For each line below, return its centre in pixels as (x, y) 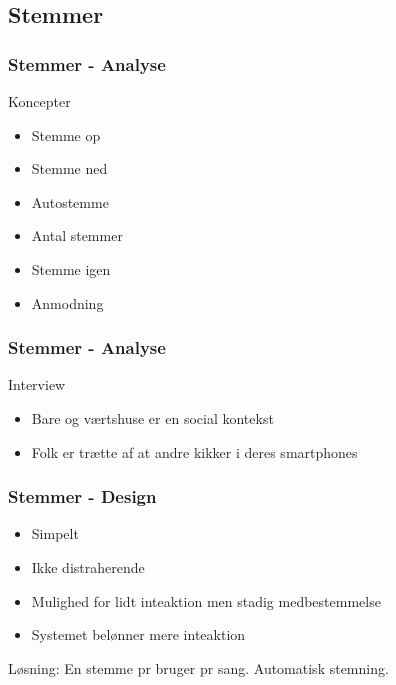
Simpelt (55, 533)
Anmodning (67, 302)
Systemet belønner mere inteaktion (138, 634)
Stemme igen (71, 268)
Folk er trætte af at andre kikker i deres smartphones (194, 451)
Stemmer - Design (82, 496)
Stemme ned (69, 168)
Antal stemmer (77, 235)
